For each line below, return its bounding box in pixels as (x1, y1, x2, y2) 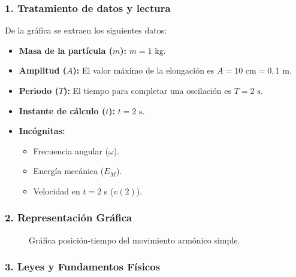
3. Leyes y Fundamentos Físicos (5, 259, 161, 274)
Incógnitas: (19, 124, 65, 137)
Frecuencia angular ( (33, 144, 109, 157)
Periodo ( (19, 84, 59, 96)
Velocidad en (33, 184, 80, 197)
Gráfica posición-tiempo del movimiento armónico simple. (29, 233, 240, 246)
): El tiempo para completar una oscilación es (64, 84, 232, 96)
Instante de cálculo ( (19, 104, 106, 117)
